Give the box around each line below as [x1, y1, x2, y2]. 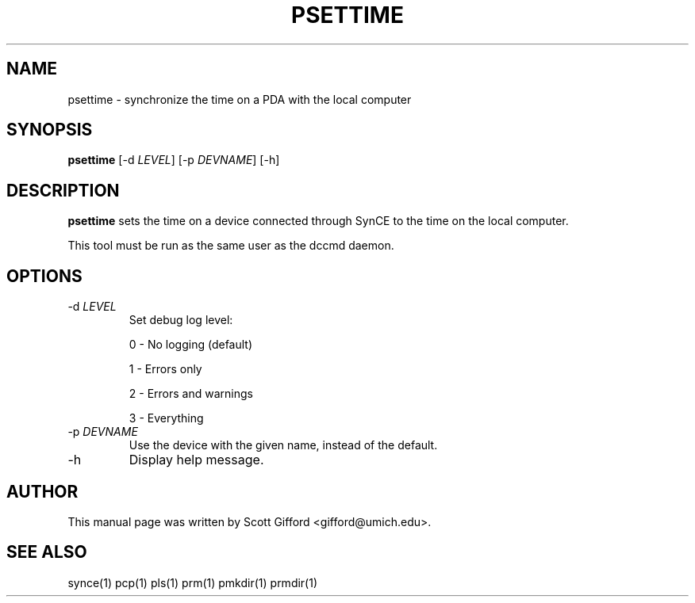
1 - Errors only [129, 362, 202, 376]
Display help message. [129, 452, 264, 468]
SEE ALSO [6, 542, 87, 563]
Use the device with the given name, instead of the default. [129, 438, 438, 452]
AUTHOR [6, 481, 79, 502]
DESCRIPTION [6, 180, 120, 200]
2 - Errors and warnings [129, 387, 253, 401]
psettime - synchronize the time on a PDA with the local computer [67, 92, 412, 106]
